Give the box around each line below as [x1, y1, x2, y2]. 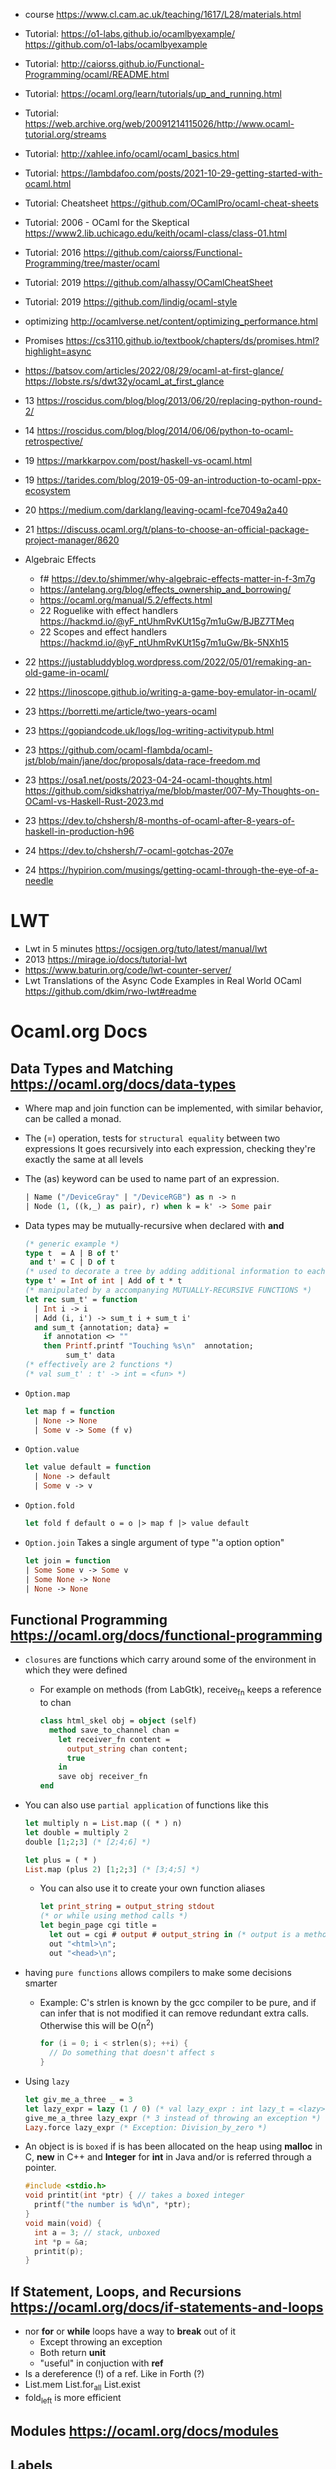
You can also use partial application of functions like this [24, 1799, 269, 1811]
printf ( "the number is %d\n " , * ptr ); [34, 2200, 192, 2210]
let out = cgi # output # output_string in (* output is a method [48, 1930, 332, 1940]
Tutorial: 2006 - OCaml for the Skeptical [24, 217, 190, 228]
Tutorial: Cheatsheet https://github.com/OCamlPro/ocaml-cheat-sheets [24, 197, 319, 209]
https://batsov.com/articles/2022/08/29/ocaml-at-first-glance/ [24, 365, 284, 376]
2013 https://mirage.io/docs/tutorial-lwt [24, 953, 188, 965]
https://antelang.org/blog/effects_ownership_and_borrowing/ [39, 584, 292, 595]
